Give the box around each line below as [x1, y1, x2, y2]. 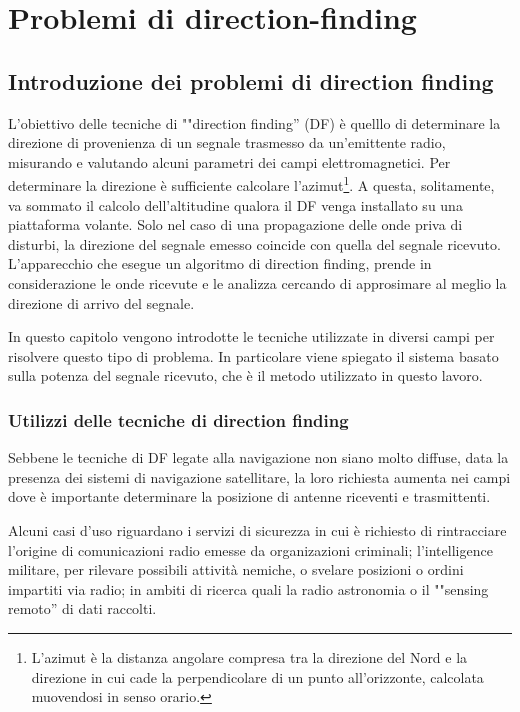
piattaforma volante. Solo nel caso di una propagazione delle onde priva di [8, 214, 463, 235]
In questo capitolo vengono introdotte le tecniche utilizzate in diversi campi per [8, 326, 495, 347]
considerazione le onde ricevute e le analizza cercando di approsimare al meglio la [8, 272, 507, 293]
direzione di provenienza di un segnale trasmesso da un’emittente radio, [8, 132, 446, 153]
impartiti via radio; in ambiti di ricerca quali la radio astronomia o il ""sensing [8, 578, 489, 599]
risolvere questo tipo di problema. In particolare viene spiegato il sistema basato [8, 345, 499, 366]
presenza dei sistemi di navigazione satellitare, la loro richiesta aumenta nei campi [8, 466, 511, 487]
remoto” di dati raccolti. [8, 598, 157, 619]
